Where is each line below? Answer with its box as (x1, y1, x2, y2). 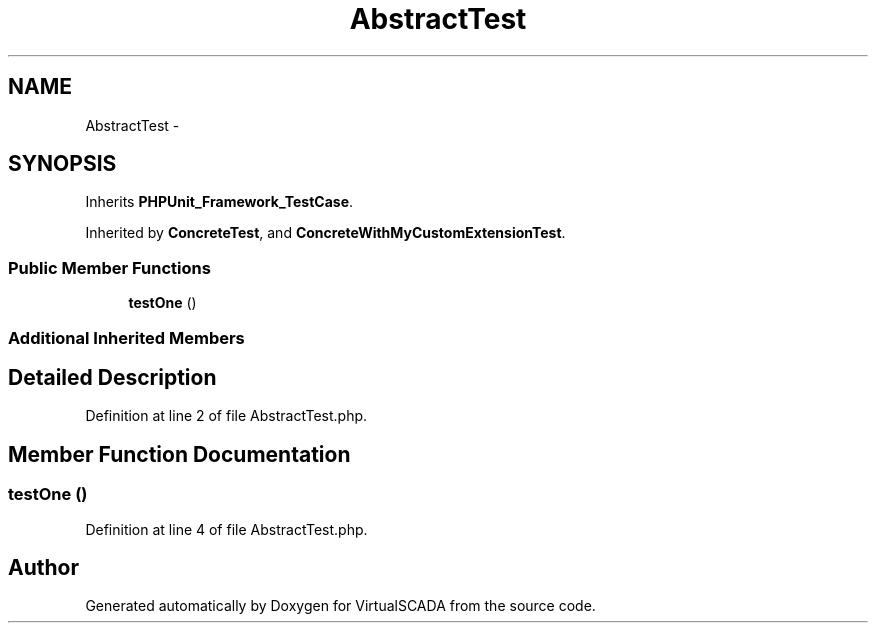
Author (8, 555, 79, 581)
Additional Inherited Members (8, 327, 245, 348)
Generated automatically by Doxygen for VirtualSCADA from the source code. (85, 597, 596, 615)
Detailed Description (8, 364, 217, 390)
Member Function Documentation (8, 441, 351, 467)
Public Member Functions (8, 257, 211, 278)
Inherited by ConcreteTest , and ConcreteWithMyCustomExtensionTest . (85, 224, 566, 242)
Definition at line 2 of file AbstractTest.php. (85, 407, 368, 425)
